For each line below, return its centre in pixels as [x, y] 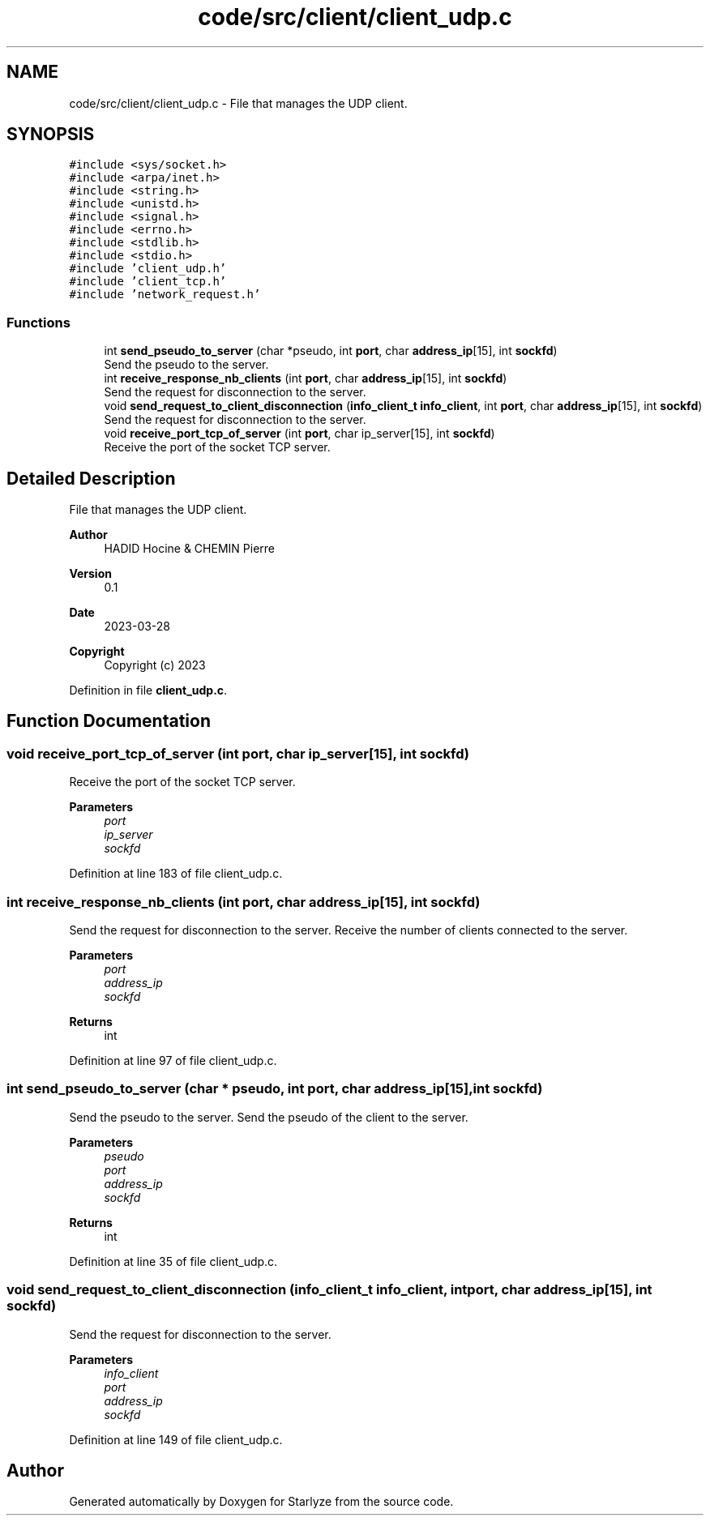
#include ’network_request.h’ [165, 295]
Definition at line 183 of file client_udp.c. [176, 874]
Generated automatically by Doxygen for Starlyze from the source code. [261, 1502]
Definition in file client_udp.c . [148, 690]
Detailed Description [91, 478]
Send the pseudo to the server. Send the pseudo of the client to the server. [269, 1117]
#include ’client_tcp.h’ [148, 282]
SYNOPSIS [51, 135]
